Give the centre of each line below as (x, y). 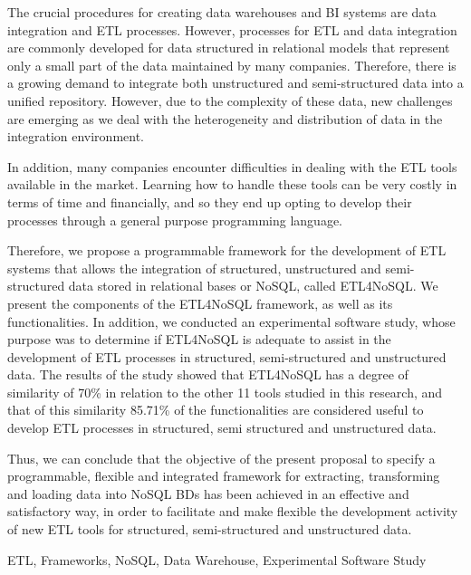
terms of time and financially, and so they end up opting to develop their (210, 201)
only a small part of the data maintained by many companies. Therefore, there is (232, 65)
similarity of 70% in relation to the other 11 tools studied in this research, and (225, 392)
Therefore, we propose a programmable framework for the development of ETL (227, 250)
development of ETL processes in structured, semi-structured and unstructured (227, 356)
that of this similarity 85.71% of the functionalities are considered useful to (216, 410)
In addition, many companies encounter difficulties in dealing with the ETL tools (232, 166)
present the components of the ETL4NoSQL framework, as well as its (200, 303)
